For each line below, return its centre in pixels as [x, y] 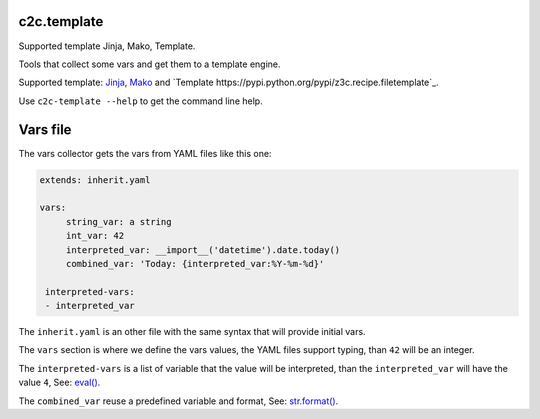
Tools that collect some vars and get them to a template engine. [149, 64]
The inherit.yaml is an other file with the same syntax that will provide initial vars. [192, 332]
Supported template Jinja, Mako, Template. [107, 46]
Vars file [45, 129]
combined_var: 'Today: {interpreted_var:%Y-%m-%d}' [195, 263]
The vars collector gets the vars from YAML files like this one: [145, 153]
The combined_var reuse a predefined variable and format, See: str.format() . [178, 401]
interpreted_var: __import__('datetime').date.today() [203, 249]
